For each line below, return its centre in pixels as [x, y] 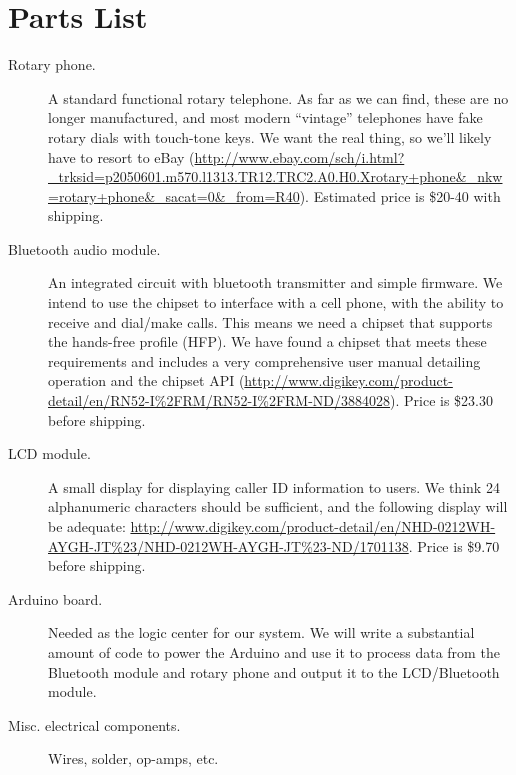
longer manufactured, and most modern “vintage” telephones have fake [265, 117]
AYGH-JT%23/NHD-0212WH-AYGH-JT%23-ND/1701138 [228, 545]
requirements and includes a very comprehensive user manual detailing [264, 360]
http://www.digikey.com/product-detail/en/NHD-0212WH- [313, 526]
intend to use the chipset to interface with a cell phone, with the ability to [276, 302]
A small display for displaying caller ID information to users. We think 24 [274, 486]
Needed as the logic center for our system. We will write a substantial [261, 632]
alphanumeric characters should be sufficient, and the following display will [278, 506]
